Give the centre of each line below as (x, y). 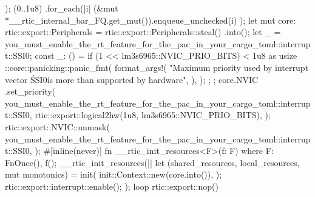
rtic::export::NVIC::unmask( (57, 126)
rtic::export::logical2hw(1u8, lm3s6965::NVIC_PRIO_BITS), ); (153, 115)
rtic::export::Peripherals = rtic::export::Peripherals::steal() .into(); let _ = (143, 32)
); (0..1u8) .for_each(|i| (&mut (62, 8)
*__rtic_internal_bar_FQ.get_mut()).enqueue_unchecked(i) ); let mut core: (151, 20)
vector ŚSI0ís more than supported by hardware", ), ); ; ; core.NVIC (132, 79)
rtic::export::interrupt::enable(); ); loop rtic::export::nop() (112, 186)
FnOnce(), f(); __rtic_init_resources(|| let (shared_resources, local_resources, (152, 162)
